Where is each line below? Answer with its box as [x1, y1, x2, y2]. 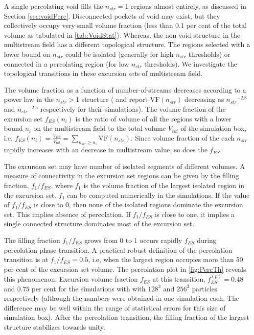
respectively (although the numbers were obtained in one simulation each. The [4, 293, 239, 303]
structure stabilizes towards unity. [4, 322, 105, 332]
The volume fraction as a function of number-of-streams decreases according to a [4, 84, 246, 95]
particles [192, 283, 217, 293]
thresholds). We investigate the [144, 58, 237, 69]
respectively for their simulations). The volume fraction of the [40, 103, 226, 114]
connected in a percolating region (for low [4, 58, 129, 69]
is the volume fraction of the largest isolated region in [83, 180, 244, 190]
